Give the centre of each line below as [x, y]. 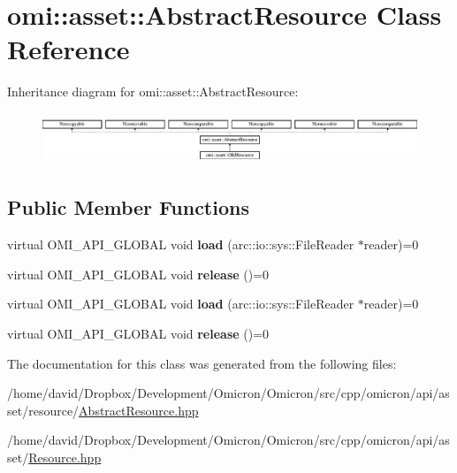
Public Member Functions [128, 207]
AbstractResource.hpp [139, 410]
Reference [69, 49]
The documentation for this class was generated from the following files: [202, 363]
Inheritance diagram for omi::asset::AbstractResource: [153, 92]
